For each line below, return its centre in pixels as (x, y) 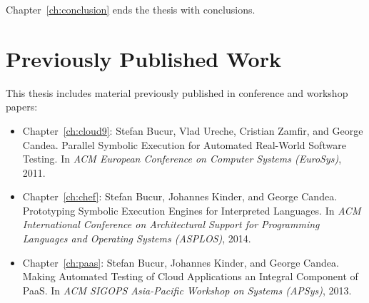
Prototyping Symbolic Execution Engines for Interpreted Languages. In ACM (192, 210)
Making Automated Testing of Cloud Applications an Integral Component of (190, 276)
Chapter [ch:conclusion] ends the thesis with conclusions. (131, 9)
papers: (22, 107)
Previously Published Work (143, 58)
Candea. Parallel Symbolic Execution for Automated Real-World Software (184, 144)
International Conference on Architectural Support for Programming (171, 224)
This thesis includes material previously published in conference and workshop (177, 92)
